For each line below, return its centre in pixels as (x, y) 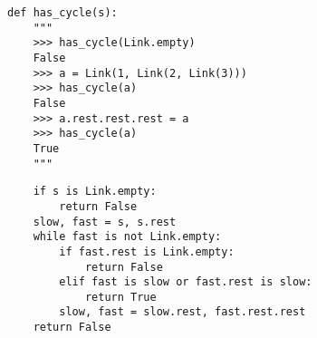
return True (120, 297)
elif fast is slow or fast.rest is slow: (186, 282)
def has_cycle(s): (62, 13)
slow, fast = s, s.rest (105, 222)
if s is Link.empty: (95, 192)
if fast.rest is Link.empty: (147, 251)
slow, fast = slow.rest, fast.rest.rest (183, 312)
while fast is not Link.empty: (127, 237)
